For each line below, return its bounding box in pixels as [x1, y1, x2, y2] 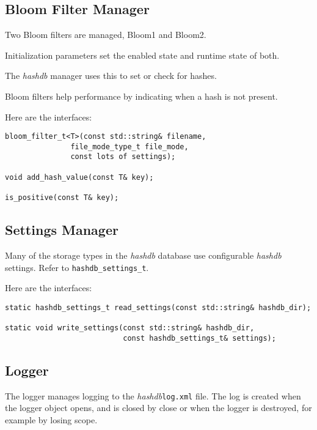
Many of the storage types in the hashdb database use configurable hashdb [5, 248, 282, 261]
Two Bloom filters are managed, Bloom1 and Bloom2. [5, 28, 206, 41]
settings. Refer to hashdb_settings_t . [5, 261, 149, 273]
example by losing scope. [5, 413, 98, 426]
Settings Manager [5, 220, 118, 239]
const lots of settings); [70, 152, 176, 161]
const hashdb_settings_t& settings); [123, 333, 276, 343]
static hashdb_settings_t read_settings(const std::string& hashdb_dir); [5, 303, 312, 312]
